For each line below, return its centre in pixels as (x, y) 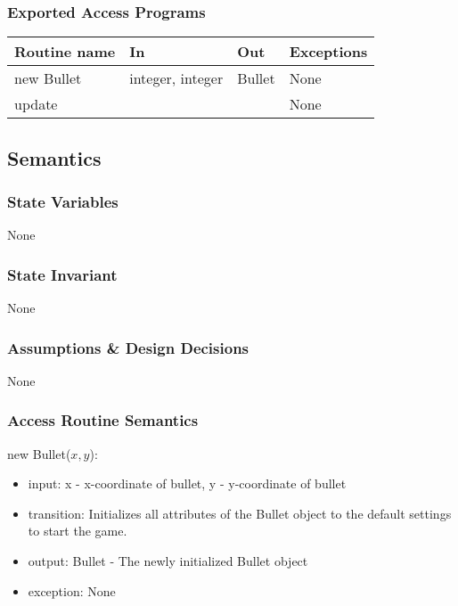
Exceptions (328, 52)
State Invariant (62, 274)
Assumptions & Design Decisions (128, 347)
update (36, 104)
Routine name (65, 52)
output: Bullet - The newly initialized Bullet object (168, 561)
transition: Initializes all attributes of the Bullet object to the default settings (240, 513)
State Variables (63, 201)
